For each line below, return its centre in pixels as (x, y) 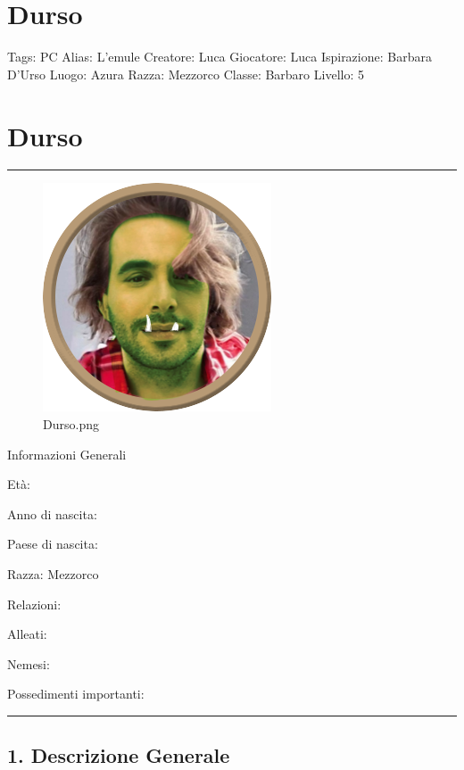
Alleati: (27, 634)
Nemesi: (29, 663)
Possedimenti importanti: (76, 694)
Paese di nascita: (53, 544)
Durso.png (71, 424)
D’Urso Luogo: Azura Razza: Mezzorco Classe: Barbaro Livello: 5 (186, 74)
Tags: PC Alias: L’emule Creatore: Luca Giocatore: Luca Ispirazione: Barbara (220, 57)
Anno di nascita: (52, 513)
